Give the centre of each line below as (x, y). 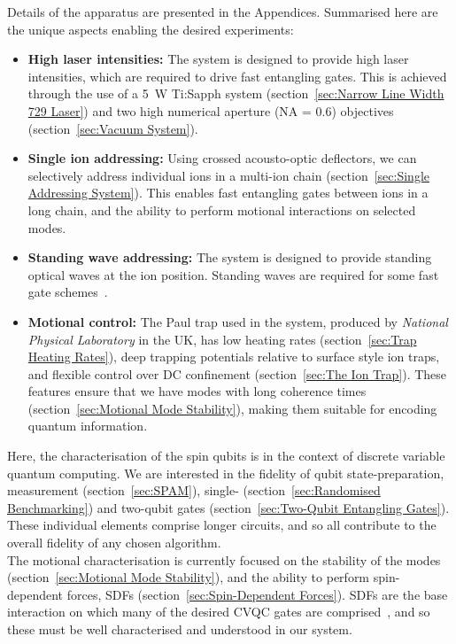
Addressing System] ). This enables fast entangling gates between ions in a (228, 193)
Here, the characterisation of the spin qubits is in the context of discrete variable (226, 456)
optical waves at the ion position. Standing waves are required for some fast (233, 274)
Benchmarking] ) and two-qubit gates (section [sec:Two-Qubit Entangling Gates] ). (228, 507)
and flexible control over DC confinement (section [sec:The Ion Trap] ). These (237, 373)
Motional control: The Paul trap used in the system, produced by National (238, 321)
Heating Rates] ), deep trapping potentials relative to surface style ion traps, (234, 357)
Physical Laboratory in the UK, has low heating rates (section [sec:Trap (222, 339)
